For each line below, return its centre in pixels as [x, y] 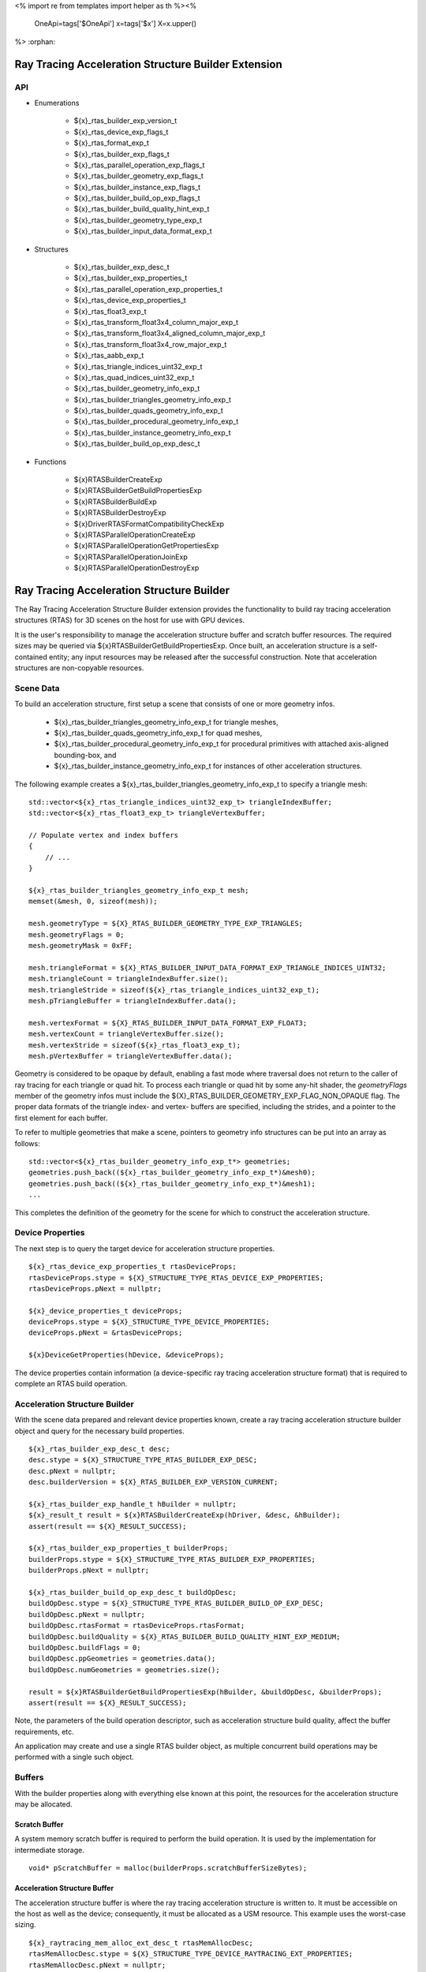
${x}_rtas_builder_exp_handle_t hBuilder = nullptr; [133, 1504]
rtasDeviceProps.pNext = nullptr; [95, 1289]
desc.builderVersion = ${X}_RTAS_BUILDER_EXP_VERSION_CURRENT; [153, 1482]
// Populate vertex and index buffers [104, 835]
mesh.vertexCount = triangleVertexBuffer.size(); [127, 1034]
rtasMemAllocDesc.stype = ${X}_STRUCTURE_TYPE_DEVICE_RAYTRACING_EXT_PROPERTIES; [191, 1954]
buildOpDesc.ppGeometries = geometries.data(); [122, 1659]
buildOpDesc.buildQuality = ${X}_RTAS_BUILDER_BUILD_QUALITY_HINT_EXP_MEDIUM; [185, 1636]
